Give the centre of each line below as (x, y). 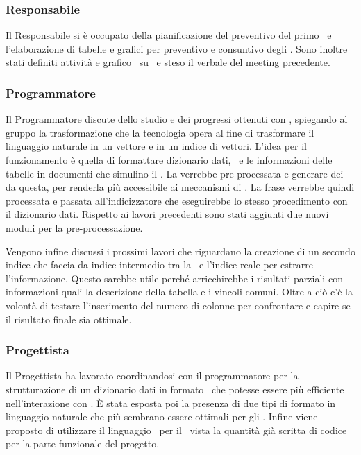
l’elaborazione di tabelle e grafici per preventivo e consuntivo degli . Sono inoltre (177, 48)
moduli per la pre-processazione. (74, 227)
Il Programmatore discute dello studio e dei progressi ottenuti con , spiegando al (177, 119)
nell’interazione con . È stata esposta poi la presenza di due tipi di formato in (171, 403)
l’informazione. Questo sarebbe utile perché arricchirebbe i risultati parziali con (174, 278)
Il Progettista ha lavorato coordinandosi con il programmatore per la (152, 376)
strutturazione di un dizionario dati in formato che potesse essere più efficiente (175, 389)
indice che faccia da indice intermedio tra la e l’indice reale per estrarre (159, 265)
